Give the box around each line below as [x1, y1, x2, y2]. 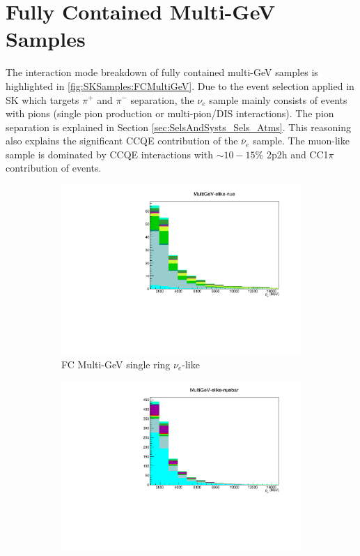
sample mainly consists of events [209, 92, 347, 107]
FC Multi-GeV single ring [61, 356, 171, 371]
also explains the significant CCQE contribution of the [6, 133, 238, 148]
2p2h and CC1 [266, 146, 329, 161]
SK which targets [6, 92, 79, 107]
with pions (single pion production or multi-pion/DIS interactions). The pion [6, 106, 334, 121]
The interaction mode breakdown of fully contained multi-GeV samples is [6, 65, 318, 80]
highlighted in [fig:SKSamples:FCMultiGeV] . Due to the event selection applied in [6, 78, 354, 93]
